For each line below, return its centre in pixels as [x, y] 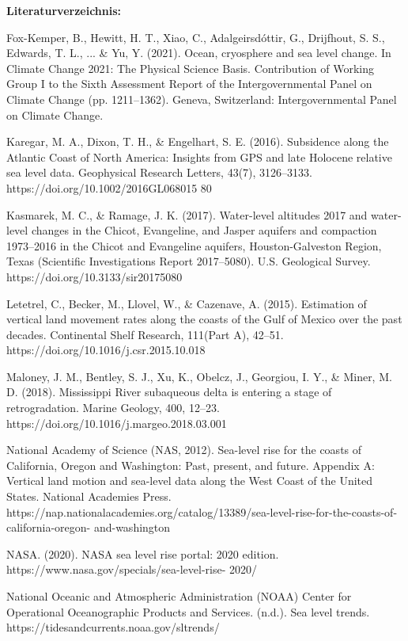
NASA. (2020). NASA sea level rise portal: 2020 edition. [143, 553]
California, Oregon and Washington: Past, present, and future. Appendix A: [191, 465]
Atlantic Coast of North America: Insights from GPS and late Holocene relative [199, 156]
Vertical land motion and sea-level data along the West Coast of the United [190, 481]
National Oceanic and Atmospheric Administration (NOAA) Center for [179, 596]
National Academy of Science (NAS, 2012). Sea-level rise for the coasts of [184, 450]
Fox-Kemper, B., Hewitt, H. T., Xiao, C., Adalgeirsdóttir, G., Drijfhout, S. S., [196, 37]
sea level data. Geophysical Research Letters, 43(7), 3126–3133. [159, 172]
